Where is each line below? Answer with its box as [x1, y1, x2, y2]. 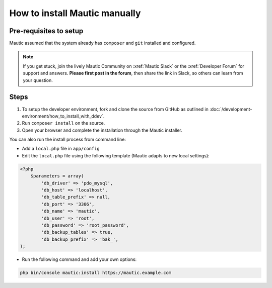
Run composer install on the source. [22, 120, 105, 126]
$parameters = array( [30, 173, 84, 179]
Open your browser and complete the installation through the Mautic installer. [22, 127, 182, 133]
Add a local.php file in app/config [22, 146, 100, 152]
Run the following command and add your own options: [22, 256, 137, 262]
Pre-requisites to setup [9, 27, 84, 35]
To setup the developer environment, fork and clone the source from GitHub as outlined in [22, 106, 209, 112]
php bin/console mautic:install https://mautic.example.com [20, 270, 172, 276]
